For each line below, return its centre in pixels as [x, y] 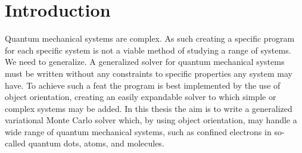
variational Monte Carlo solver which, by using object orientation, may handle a [151, 120]
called [15, 143]
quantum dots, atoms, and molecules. [96, 143]
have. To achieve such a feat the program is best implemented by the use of [143, 85]
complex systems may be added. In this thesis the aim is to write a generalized [149, 108]
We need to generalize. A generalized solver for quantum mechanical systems [145, 62]
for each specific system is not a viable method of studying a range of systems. [148, 50]
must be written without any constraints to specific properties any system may [149, 73]
